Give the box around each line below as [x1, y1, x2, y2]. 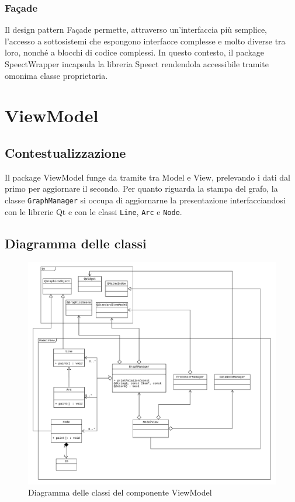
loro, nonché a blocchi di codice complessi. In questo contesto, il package [5, 46, 265, 58]
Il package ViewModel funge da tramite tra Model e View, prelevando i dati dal [5, 171, 290, 183]
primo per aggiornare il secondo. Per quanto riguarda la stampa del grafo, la [5, 182, 278, 195]
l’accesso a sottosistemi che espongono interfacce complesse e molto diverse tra [5, 34, 286, 47]
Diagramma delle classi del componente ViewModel [28, 486, 212, 498]
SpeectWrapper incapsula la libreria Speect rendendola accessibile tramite [5, 58, 269, 70]
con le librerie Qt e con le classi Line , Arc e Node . [5, 205, 182, 217]
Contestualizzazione [5, 143, 126, 161]
